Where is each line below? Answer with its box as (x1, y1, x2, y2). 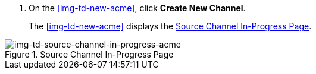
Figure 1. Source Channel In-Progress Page (5, 49, 174, 59)
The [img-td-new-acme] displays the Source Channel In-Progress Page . (29, 21, 312, 31)
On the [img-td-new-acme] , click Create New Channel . (29, 3, 246, 13)
